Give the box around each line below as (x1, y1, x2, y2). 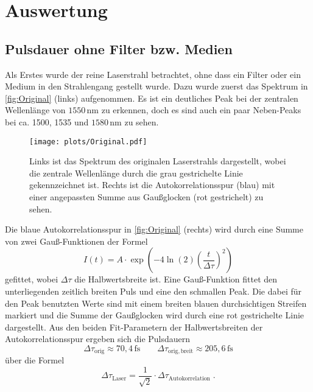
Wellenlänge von (5, 103, 66, 116)
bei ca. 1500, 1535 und (5, 115, 89, 128)
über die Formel (5, 354, 65, 366)
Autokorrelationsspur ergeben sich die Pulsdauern (5, 332, 191, 345)
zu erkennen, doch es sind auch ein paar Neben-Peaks (101, 103, 301, 116)
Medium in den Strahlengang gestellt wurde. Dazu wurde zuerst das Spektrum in (5, 80, 308, 93)
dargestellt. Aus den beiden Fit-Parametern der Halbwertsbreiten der (5, 320, 263, 333)
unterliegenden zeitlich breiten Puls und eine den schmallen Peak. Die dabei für (5, 284, 301, 297)
